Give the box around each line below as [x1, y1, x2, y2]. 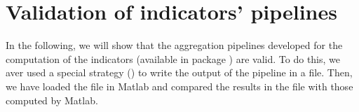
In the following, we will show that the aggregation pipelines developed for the [6, 38, 343, 52]
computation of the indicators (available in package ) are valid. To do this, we [6, 51, 341, 66]
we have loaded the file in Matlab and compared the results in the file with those [6, 78, 353, 93]
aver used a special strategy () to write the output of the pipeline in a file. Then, [6, 65, 353, 80]
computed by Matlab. [6, 92, 98, 107]
